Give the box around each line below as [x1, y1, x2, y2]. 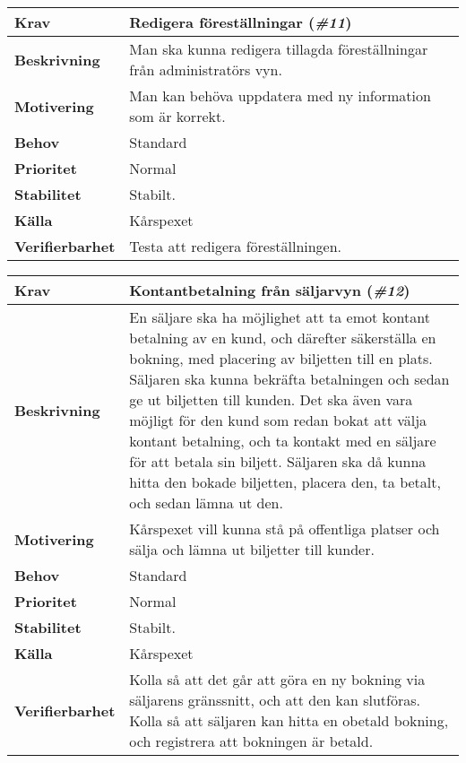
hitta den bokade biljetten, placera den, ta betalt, [129, 472, 441, 492]
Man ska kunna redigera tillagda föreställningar [129, 39, 428, 59]
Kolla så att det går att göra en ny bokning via [129, 669, 426, 689]
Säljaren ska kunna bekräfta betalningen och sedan [129, 368, 450, 389]
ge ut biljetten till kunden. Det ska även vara [129, 389, 413, 410]
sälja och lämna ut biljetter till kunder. [129, 539, 375, 559]
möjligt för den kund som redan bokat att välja [129, 410, 427, 430]
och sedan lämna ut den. [129, 492, 283, 513]
